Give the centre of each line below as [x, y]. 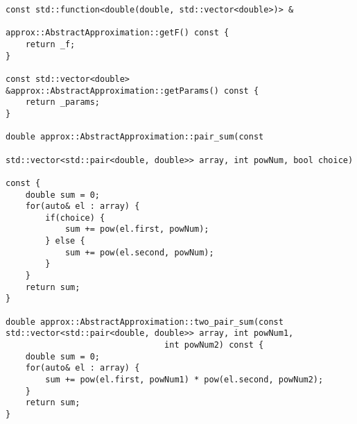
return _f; [50, 44]
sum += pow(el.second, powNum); [139, 252]
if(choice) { [75, 218]
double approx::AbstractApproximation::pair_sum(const [135, 137]
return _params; [63, 102]
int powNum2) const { [214, 345]
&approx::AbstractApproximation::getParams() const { [132, 91]
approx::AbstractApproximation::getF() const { [117, 33]
